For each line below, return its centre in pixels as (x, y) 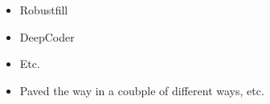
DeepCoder (47, 36)
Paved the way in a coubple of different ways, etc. (142, 90)
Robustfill (44, 10)
